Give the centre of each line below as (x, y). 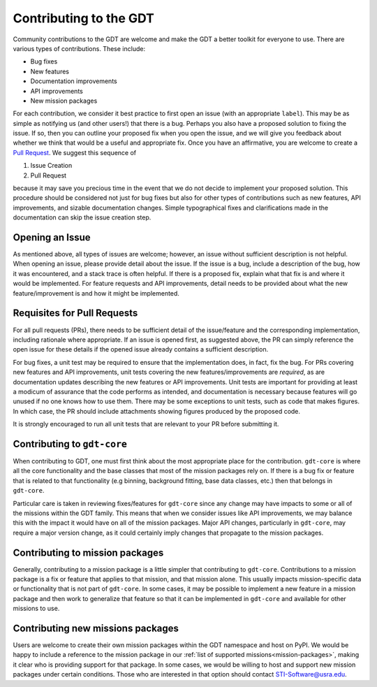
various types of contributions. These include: (79, 48)
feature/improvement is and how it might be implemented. (96, 293)
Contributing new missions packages (96, 628)
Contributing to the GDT (84, 18)
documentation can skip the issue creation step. (82, 217)
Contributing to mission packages (88, 552)
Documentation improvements (74, 81)
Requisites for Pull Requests (75, 313)
